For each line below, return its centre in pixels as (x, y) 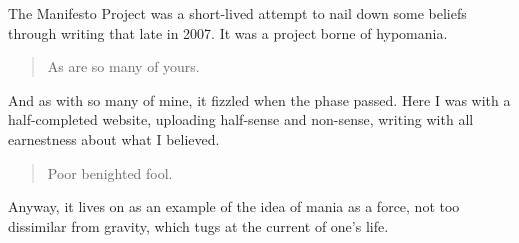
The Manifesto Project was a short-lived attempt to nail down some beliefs (237, 13)
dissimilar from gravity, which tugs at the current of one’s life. (198, 225)
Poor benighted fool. (110, 172)
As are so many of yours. (123, 66)
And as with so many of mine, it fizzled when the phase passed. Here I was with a (259, 99)
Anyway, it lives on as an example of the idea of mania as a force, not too (234, 206)
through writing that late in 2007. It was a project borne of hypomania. (228, 32)
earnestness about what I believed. (114, 138)
